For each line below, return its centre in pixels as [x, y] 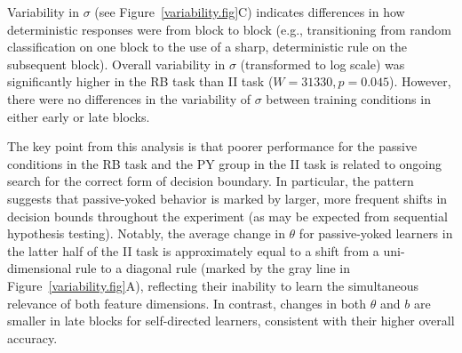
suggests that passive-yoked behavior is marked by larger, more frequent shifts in [227, 198]
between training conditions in [348, 98]
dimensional [40, 268]
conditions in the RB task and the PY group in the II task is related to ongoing [225, 163]
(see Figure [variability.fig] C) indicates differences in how [250, 12]
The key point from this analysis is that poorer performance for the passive [212, 146]
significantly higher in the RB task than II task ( [140, 81]
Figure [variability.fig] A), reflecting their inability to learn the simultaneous [213, 285]
